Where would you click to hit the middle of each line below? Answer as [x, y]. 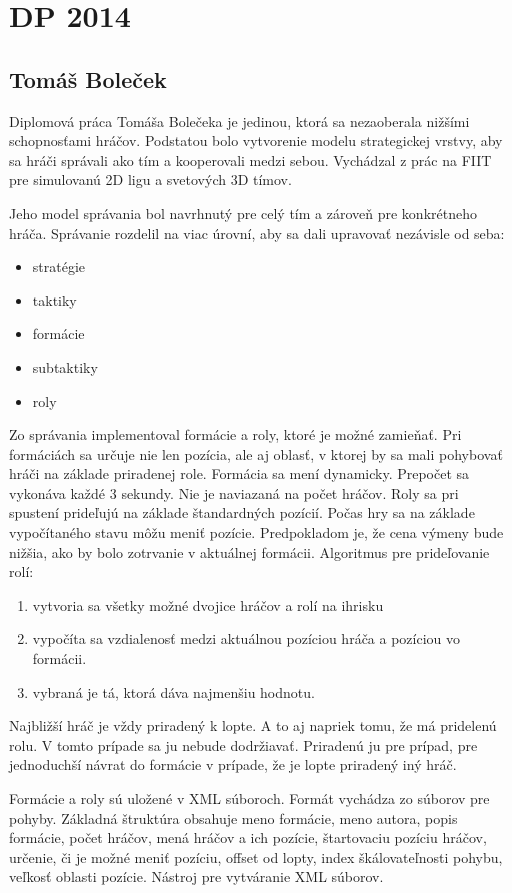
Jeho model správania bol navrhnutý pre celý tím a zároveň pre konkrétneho [243, 212]
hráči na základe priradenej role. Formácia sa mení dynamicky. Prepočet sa [239, 473]
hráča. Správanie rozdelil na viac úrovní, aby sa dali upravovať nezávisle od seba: [257, 232]
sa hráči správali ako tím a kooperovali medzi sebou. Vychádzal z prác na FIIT [250, 159]
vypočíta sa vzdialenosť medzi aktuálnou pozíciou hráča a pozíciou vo [246, 638]
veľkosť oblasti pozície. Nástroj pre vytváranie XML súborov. [196, 876]
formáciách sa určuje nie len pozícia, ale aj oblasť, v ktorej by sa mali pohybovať [256, 453]
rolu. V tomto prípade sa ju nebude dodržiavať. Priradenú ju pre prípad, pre [243, 744]
